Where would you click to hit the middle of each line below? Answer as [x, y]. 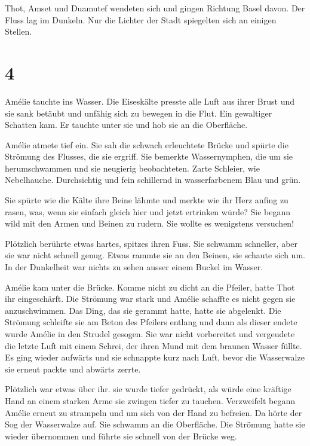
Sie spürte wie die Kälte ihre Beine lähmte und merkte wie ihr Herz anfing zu [147, 200]
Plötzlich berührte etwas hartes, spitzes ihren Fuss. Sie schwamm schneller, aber [151, 243]
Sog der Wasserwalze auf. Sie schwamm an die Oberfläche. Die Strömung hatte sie [155, 424]
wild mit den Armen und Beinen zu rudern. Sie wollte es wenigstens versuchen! [150, 223]
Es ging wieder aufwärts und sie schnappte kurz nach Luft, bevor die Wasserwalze [155, 357]
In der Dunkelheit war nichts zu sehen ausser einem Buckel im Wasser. [134, 267]
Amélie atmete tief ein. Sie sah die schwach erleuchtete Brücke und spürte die [147, 144]
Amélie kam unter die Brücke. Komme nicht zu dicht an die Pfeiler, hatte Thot [150, 287]
